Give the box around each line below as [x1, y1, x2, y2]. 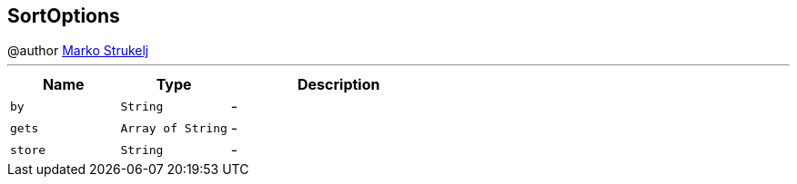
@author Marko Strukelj [7, 43, 149, 59]
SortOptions [7, 5, 120, 27]
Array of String [120, 121, 227, 135]
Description [298, 75, 380, 94]
